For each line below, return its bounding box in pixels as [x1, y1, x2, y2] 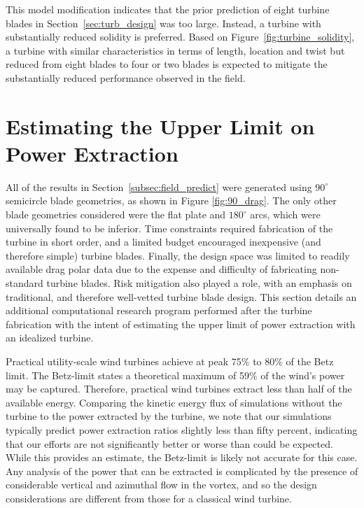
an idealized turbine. [6, 330, 94, 345]
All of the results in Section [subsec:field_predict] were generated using [6, 179, 312, 194]
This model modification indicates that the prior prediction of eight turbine [6, 2, 330, 16]
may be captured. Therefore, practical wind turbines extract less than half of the [6, 381, 352, 396]
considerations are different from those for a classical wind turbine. [6, 491, 292, 505]
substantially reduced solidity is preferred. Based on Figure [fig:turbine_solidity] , [6, 29, 355, 44]
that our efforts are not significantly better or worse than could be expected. [6, 436, 333, 451]
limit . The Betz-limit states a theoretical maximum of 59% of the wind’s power [6, 367, 345, 382]
